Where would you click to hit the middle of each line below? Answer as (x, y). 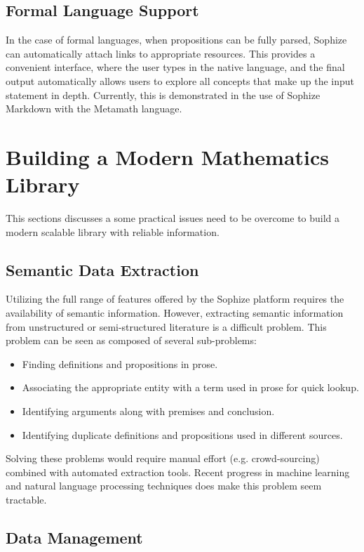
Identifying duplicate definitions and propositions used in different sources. (182, 434)
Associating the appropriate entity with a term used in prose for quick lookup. (190, 387)
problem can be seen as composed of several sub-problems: (131, 340)
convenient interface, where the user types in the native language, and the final (175, 67)
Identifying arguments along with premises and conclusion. (148, 411)
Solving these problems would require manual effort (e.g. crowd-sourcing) (163, 458)
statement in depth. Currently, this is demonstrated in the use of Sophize (163, 94)
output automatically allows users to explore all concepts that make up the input (180, 80)
